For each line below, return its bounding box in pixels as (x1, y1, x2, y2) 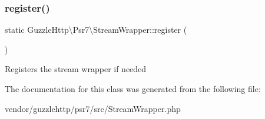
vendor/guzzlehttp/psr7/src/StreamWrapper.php (5, 102, 181, 114)
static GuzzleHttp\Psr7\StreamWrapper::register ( (5, 23, 187, 36)
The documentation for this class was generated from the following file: (5, 83, 261, 94)
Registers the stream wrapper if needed (5, 63, 147, 75)
